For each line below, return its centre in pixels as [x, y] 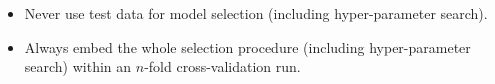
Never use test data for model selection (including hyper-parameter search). [256, 13]
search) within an [78, 66]
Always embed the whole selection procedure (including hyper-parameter [247, 46]
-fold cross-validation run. [222, 66]
